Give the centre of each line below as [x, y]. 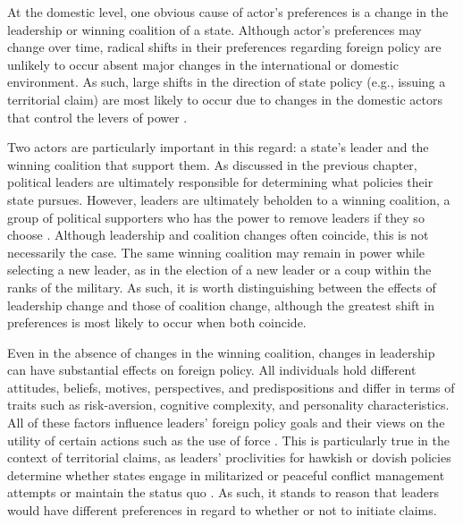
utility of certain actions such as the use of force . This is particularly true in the [228, 440]
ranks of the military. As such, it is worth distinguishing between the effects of [222, 287]
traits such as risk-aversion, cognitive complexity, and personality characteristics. [228, 405]
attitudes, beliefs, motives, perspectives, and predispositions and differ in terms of [231, 387]
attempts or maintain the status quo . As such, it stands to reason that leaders [223, 492]
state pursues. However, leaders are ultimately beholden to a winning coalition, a [229, 199]
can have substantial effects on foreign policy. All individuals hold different [212, 370]
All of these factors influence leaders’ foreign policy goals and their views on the [226, 423]
